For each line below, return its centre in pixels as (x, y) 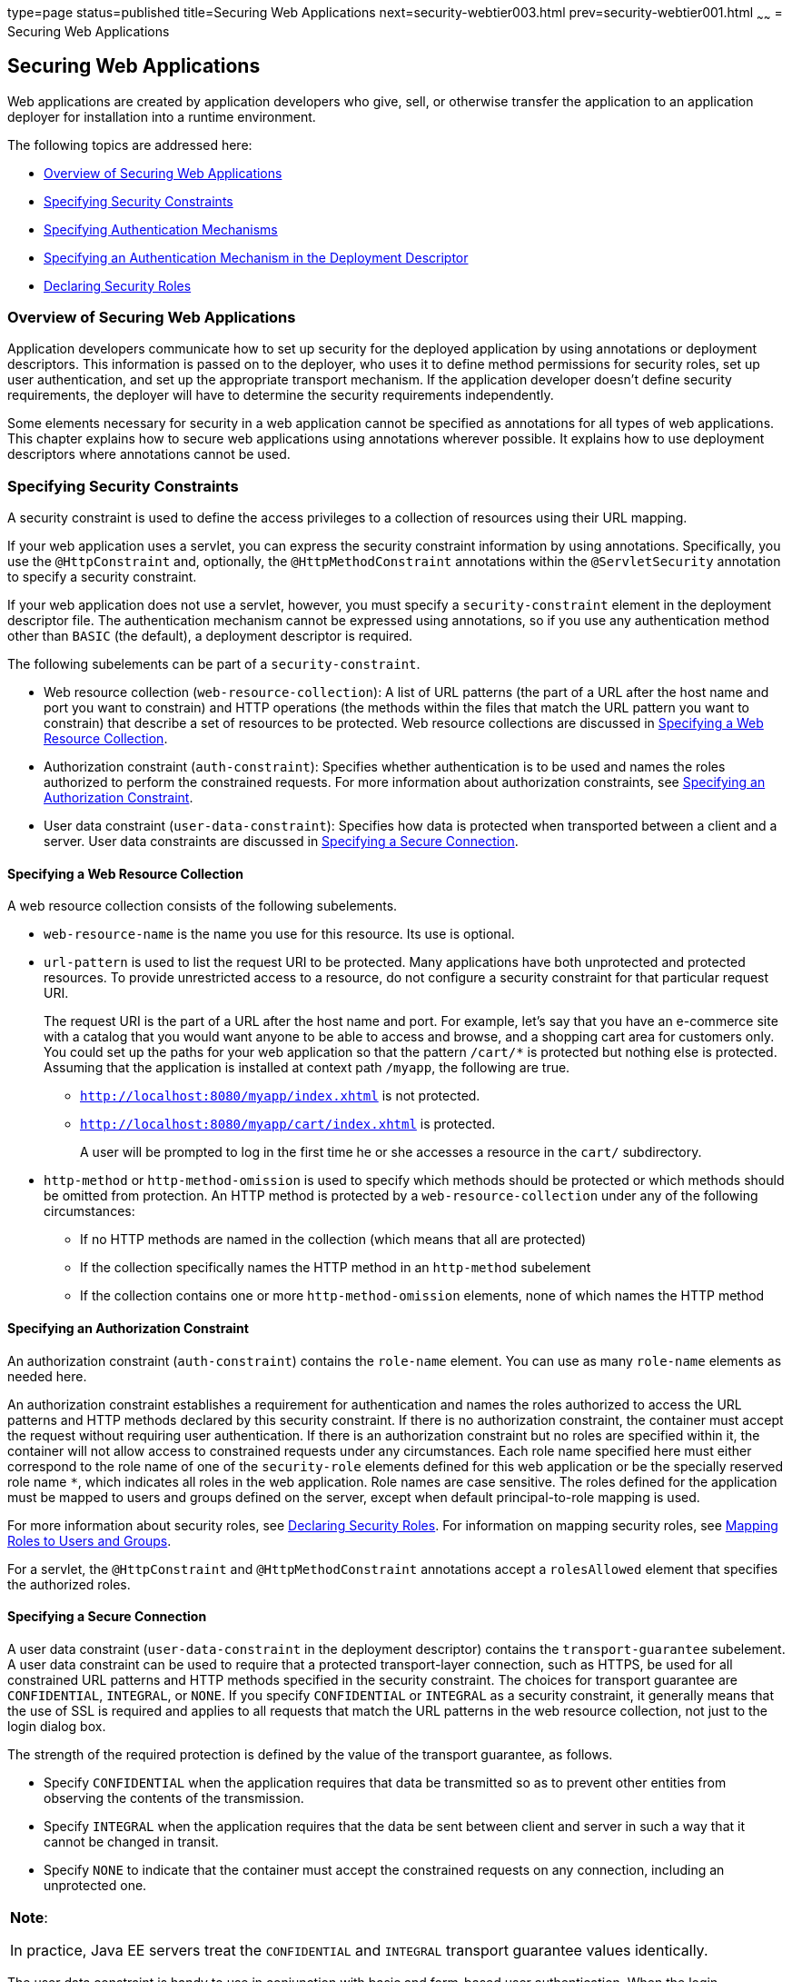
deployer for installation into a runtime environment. (162, 116)
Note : (29, 1917)
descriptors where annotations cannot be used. (149, 454)
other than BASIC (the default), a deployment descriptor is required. (210, 636)
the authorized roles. (69, 1584)
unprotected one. (95, 1885)
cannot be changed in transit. (131, 1841)
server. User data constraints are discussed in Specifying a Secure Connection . (281, 842)
